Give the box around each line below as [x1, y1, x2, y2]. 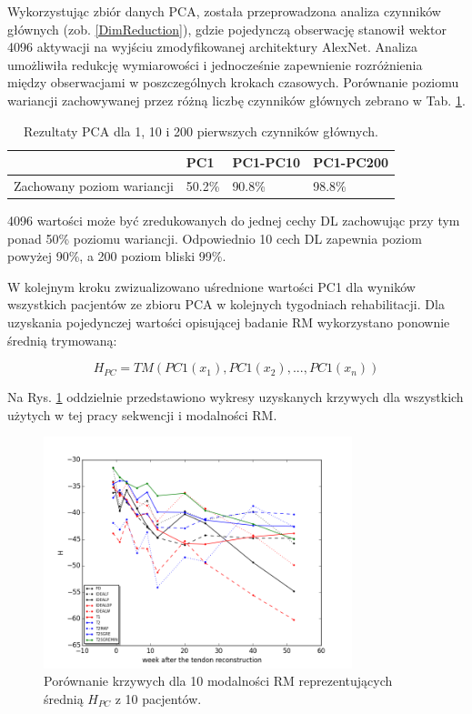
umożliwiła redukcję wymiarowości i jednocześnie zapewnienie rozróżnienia [7, 55, 423, 74]
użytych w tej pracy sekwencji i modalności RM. [7, 405, 277, 424]
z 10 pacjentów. [115, 689, 202, 709]
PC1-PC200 [313, 153, 389, 172]
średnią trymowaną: [7, 330, 117, 349]
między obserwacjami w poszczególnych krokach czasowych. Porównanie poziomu [7, 73, 459, 92]
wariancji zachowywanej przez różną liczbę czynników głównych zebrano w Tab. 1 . [7, 90, 466, 109]
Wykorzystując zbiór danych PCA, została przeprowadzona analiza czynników [7, 2, 441, 20]
